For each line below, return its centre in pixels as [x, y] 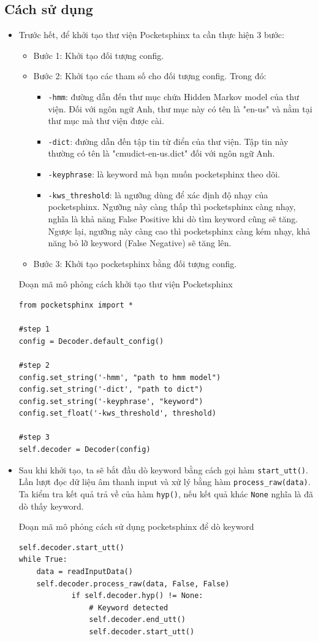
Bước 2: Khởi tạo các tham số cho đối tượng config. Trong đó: [150, 76]
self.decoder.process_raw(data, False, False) [133, 584]
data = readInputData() [85, 572]
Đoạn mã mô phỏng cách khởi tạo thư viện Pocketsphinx [126, 284]
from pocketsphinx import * [76, 305]
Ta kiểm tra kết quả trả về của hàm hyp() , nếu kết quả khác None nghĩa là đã [166, 493]
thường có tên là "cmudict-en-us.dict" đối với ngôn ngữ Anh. [161, 153]
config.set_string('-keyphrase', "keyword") [111, 401]
